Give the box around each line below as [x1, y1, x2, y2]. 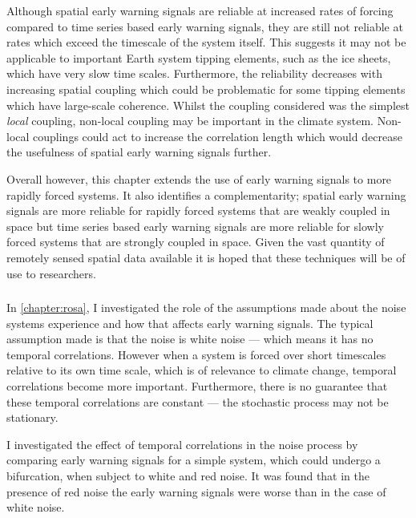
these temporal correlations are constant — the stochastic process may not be [6, 393, 389, 410]
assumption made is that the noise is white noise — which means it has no [6, 330, 374, 347]
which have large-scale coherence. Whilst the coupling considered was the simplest [6, 96, 410, 113]
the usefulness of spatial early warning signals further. [6, 144, 272, 160]
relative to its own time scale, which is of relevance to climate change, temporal [6, 362, 397, 378]
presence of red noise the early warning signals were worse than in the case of [6, 483, 386, 500]
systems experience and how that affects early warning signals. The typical [6, 314, 374, 331]
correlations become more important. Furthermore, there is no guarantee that [6, 377, 388, 394]
